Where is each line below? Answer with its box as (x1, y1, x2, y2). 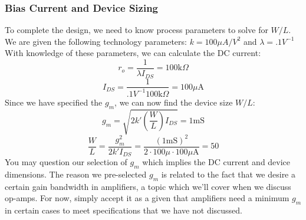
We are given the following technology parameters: (5, 35, 187, 47)
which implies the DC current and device (142, 156, 291, 168)
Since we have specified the (5, 96, 103, 108)
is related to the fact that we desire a (161, 168, 295, 180)
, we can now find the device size (114, 96, 233, 108)
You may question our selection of (5, 156, 127, 168)
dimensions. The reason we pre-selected (5, 168, 147, 180)
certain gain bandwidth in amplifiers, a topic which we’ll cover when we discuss (5, 180, 291, 192)
